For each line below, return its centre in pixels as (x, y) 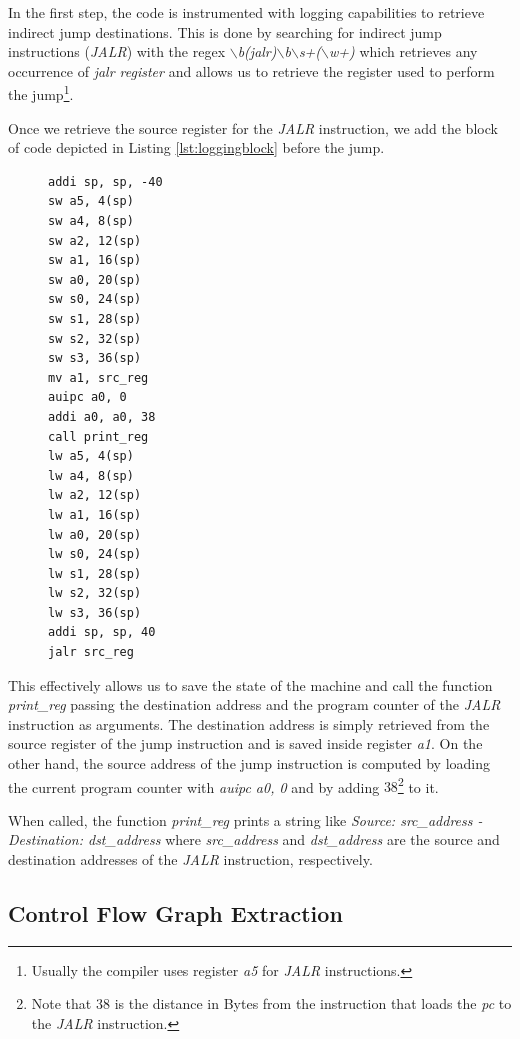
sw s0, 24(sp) (95, 299)
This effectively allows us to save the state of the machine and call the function (250, 684)
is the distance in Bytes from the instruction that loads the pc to (313, 1003)
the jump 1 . (41, 93)
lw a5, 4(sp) (91, 456)
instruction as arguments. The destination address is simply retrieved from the (249, 723)
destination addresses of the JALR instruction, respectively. (190, 859)
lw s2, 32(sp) (95, 593)
